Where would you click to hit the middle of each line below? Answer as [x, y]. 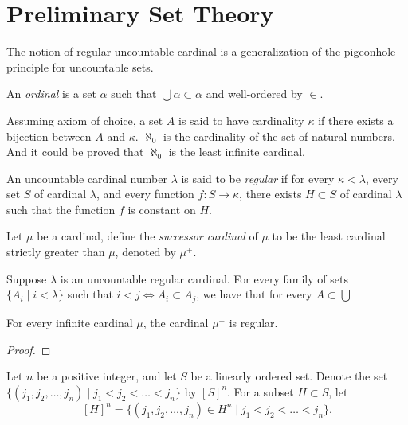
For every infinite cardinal [70, 323]
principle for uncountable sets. [80, 66]
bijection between [49, 136]
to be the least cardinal [329, 236]
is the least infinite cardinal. [237, 152]
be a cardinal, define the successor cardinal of [147, 236]
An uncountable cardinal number [87, 178]
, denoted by [145, 252]
